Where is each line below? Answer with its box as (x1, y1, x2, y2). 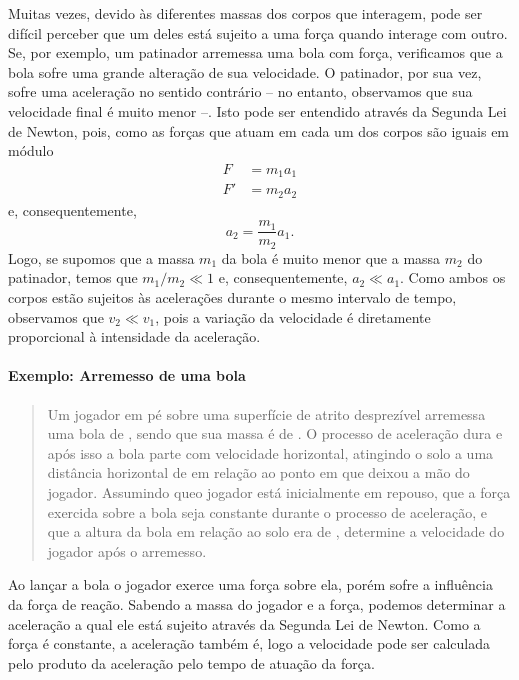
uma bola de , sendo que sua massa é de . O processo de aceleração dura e (47, 423, 503, 444)
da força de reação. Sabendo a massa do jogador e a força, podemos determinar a (8, 593, 506, 614)
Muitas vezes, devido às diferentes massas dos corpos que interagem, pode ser (8, 3, 483, 23)
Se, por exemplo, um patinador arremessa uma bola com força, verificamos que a (8, 42, 503, 63)
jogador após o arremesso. (47, 540, 207, 561)
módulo (8, 140, 54, 161)
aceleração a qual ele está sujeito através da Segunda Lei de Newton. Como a (8, 613, 481, 634)
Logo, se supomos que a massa (8, 247, 195, 268)
